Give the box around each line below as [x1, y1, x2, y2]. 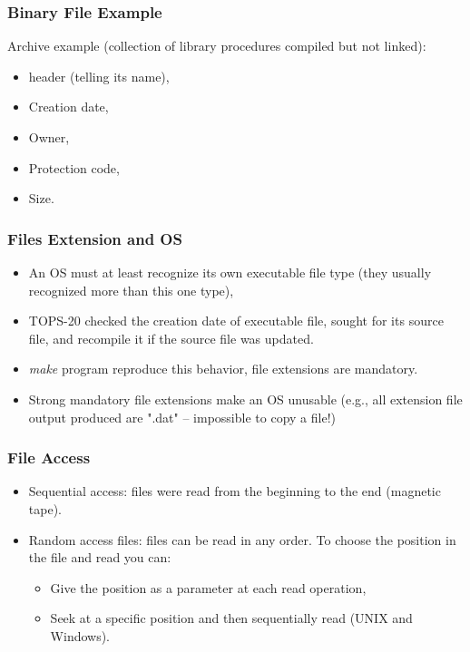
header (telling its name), [28, 66, 170, 85]
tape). [28, 499, 62, 518]
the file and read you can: [28, 548, 171, 567]
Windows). [50, 626, 111, 645]
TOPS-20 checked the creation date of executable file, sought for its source [28, 311, 444, 330]
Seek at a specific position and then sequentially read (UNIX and [50, 608, 413, 628]
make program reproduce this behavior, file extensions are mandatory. [28, 359, 418, 378]
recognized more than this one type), [28, 280, 234, 299]
